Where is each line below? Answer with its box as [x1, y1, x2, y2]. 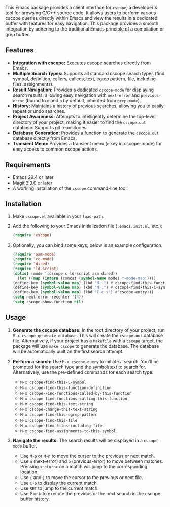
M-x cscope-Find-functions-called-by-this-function [20, 391, 132, 396]
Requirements [5, 161, 51, 169]
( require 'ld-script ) [12, 266, 59, 271]
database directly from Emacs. [12, 135, 77, 141]
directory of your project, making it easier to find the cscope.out [12, 119, 146, 125]
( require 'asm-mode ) [12, 252, 56, 257]
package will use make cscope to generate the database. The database [12, 343, 159, 349]
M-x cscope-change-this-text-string [20, 407, 98, 412]
